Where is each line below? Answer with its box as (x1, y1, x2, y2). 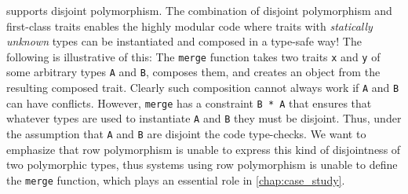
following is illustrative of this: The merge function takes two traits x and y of (6, 48, 381, 64)
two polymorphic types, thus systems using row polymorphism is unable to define (6, 156, 398, 173)
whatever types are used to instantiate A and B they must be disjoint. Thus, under (6, 110, 402, 126)
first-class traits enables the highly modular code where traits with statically (6, 17, 373, 34)
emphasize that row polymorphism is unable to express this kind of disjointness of (6, 141, 401, 157)
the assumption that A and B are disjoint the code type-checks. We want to (6, 126, 366, 142)
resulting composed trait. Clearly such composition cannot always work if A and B (6, 79, 399, 96)
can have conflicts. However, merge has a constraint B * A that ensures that (6, 94, 372, 111)
